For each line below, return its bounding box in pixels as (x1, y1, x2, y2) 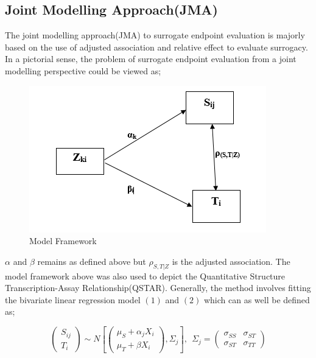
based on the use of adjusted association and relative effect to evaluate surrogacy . (5, 40, 308, 53)
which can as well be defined (203, 293, 310, 306)
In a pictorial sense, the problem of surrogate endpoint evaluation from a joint (5, 52, 297, 65)
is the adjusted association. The (172, 254, 290, 267)
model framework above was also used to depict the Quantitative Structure (5, 269, 286, 282)
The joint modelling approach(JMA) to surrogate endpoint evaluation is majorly (5, 29, 305, 41)
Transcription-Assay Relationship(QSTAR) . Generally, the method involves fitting (5, 281, 311, 294)
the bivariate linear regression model (5, 293, 141, 306)
